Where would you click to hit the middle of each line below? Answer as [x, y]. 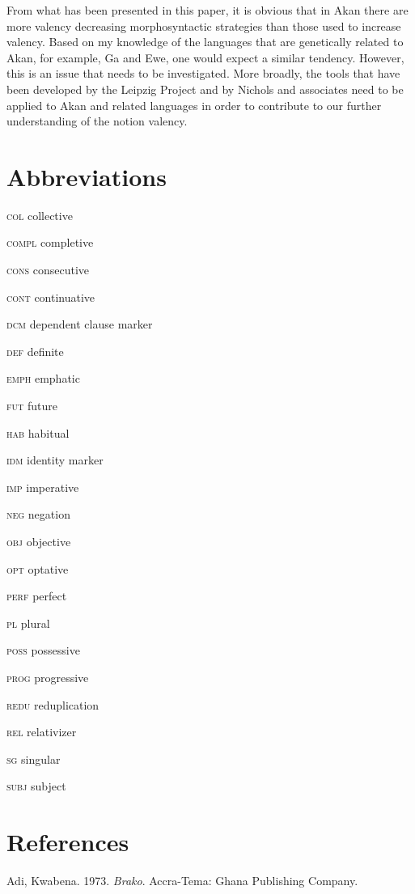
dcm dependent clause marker [80, 324]
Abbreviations [87, 176]
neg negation [38, 514]
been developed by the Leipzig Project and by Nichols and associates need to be [205, 89]
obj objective [39, 541]
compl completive [50, 242]
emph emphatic [43, 378]
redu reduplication [53, 704]
